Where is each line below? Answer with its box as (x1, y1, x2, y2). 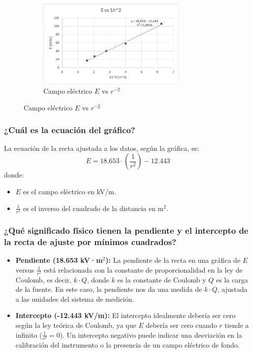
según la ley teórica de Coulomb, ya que (15, 320, 136, 330)
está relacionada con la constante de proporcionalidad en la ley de (44, 264, 243, 275)
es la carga (216, 274, 248, 284)
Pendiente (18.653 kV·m (15, 254, 103, 265)
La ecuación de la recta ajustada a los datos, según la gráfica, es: (4, 142, 199, 153)
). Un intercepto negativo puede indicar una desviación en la (60, 329, 242, 340)
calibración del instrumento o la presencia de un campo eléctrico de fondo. (15, 339, 240, 350)
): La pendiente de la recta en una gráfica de (105, 254, 241, 265)
